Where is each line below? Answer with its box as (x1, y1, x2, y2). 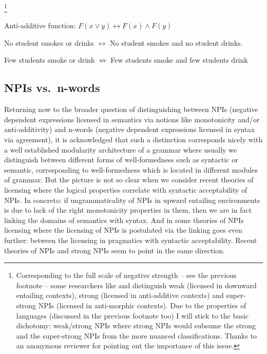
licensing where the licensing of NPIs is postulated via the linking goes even (4, 225, 242, 235)
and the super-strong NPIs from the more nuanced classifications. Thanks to (16, 330, 257, 341)
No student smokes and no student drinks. (110, 37, 243, 48)
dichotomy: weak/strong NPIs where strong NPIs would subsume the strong (16, 320, 256, 331)
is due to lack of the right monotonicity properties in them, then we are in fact (4, 204, 252, 215)
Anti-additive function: (4, 20, 76, 31)
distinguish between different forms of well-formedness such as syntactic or (4, 154, 238, 165)
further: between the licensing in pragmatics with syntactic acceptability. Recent (4, 234, 257, 245)
